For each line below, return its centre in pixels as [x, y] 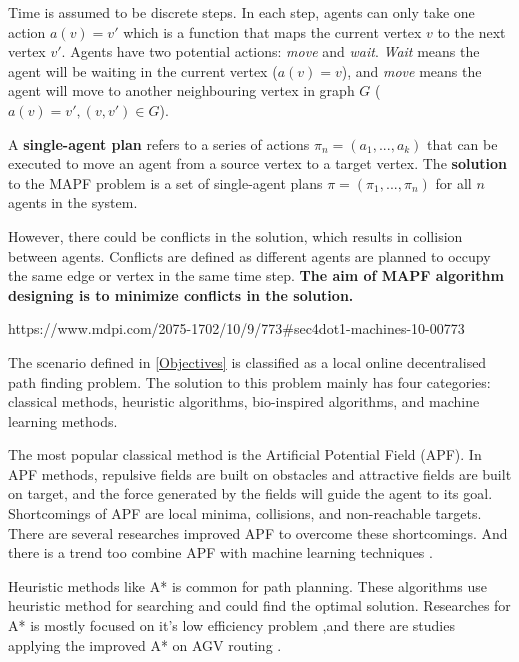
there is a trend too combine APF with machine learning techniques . [220, 552]
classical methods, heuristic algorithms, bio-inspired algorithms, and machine [244, 401]
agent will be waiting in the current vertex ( [143, 70]
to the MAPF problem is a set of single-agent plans [165, 182]
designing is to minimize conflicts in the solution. [181, 294]
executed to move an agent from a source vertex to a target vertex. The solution [258, 163]
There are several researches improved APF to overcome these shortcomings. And [258, 532]
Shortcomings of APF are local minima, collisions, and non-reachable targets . [245, 513]
